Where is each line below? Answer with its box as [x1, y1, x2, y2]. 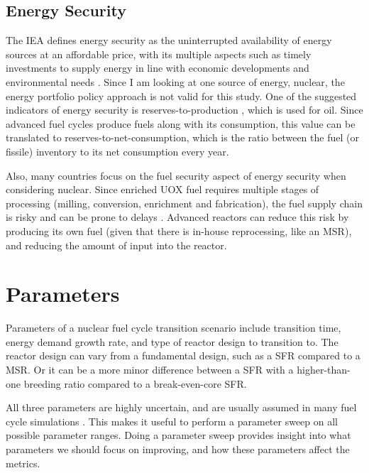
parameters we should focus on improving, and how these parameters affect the [6, 441, 350, 456]
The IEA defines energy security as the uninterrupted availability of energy [6, 33, 332, 48]
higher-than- [297, 362, 351, 377]
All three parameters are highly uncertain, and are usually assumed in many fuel [6, 400, 357, 415]
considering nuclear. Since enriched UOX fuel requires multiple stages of [6, 182, 319, 197]
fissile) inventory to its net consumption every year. [6, 143, 229, 158]
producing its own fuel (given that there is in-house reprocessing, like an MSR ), [6, 223, 352, 238]
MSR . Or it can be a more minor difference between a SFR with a [6, 362, 294, 377]
